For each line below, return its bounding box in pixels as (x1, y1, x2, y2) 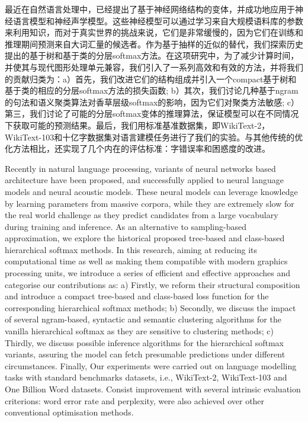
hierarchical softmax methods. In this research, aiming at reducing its (5, 243, 258, 255)
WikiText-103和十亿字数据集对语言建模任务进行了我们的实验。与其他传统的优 (5, 130, 303, 143)
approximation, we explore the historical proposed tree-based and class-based (5, 232, 285, 244)
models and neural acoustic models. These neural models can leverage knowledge (5, 185, 298, 197)
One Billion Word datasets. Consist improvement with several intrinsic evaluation (5, 383, 301, 395)
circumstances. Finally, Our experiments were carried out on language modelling (5, 359, 297, 372)
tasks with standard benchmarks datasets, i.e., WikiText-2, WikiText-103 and (5, 371, 287, 383)
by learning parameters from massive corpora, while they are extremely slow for (5, 197, 294, 209)
